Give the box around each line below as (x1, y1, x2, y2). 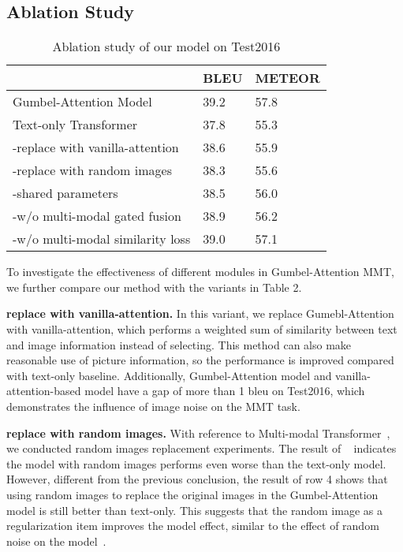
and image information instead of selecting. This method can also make (6, 336, 352, 352)
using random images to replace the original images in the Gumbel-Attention (6, 486, 379, 502)
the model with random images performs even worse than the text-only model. (6, 455, 386, 472)
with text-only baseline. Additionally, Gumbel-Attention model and (6, 367, 332, 383)
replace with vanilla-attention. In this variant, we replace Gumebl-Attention (6, 305, 394, 322)
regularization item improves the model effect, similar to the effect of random (6, 517, 379, 534)
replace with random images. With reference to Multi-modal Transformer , (6, 424, 390, 441)
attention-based (6, 382, 81, 399)
